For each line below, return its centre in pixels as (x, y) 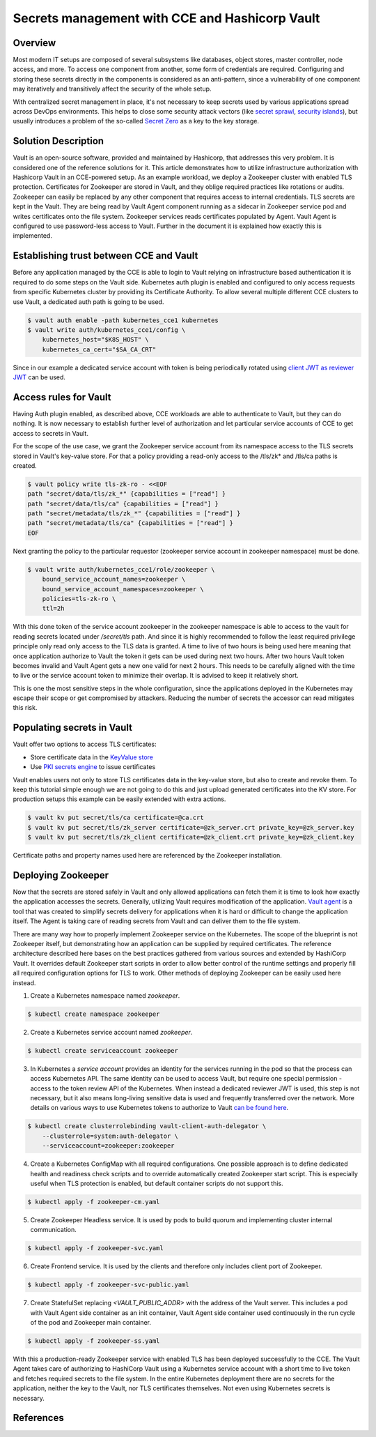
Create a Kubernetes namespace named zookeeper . (105, 995)
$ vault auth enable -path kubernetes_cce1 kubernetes (123, 320)
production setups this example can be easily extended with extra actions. (119, 799)
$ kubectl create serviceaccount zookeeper (103, 1050)
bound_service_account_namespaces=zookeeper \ (123, 589)
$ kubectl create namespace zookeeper (94, 1014)
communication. (53, 1230)
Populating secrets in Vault (72, 728)
